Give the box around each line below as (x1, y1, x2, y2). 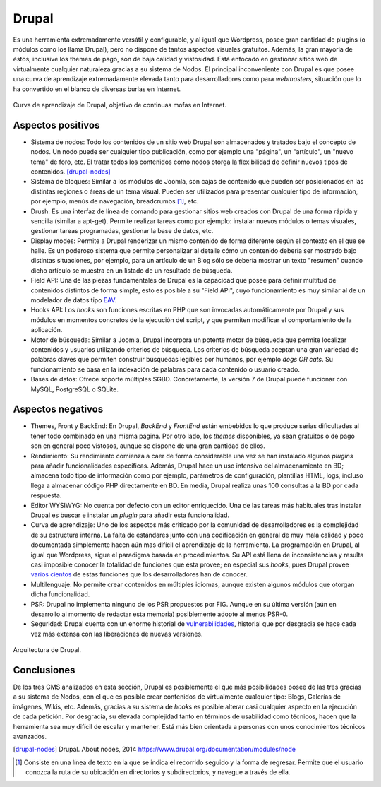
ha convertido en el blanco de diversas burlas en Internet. (13, 85, 181, 93)
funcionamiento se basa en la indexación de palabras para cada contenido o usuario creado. (30, 365, 300, 374)
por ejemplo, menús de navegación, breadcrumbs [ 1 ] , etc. (30, 197, 199, 206)
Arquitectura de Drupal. (13, 646, 81, 654)
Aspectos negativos (13, 403, 104, 415)
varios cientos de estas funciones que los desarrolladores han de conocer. (30, 570, 248, 579)
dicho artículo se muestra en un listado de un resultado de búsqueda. (30, 266, 233, 275)
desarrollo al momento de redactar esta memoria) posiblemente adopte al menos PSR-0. (30, 610, 289, 618)
